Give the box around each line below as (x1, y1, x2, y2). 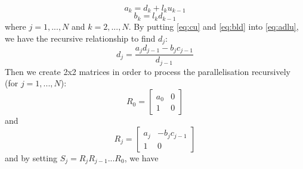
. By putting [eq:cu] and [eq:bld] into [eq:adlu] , (128, 20, 299, 32)
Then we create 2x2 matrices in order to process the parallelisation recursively (5, 65, 290, 77)
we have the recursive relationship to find (5, 32, 156, 44)
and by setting (5, 151, 57, 164)
